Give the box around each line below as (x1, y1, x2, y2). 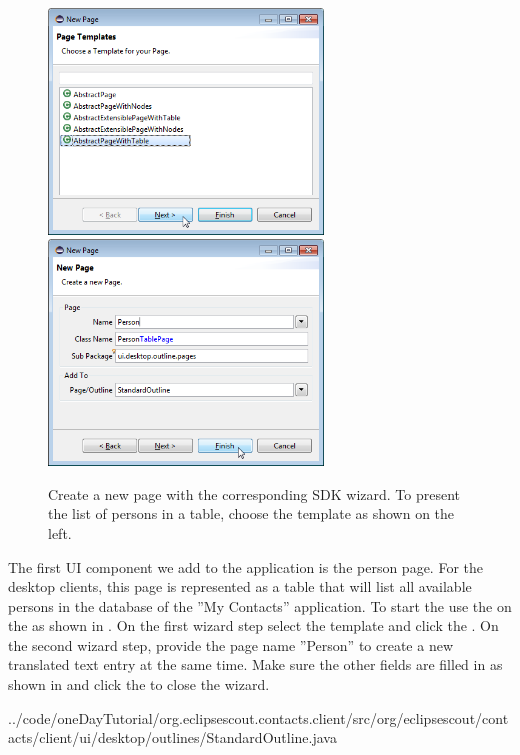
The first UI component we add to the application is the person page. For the (8, 556, 483, 577)
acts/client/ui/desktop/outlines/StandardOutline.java (8, 727, 337, 748)
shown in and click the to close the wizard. (8, 674, 270, 695)
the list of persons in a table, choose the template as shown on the (48, 503, 455, 524)
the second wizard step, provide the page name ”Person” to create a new (8, 634, 454, 655)
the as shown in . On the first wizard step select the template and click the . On (8, 615, 499, 636)
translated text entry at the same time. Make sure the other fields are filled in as (8, 654, 503, 675)
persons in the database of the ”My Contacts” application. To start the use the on (8, 595, 512, 616)
